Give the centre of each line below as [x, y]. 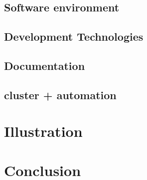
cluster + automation [60, 94]
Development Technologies [74, 36]
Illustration [43, 131]
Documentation [45, 65]
